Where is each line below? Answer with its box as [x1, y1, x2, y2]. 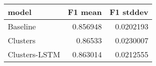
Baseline [8, 21, 36, 32]
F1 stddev [109, 6, 149, 17]
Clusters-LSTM [8, 49, 60, 60]
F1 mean [68, 6, 102, 17]
